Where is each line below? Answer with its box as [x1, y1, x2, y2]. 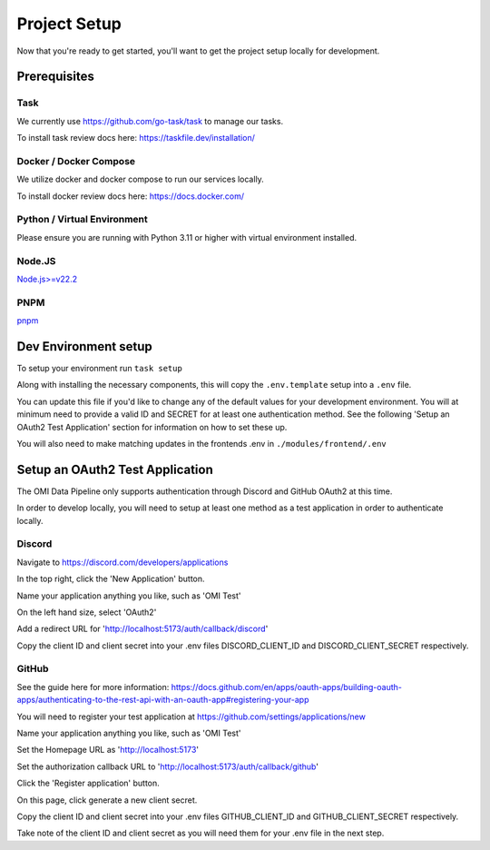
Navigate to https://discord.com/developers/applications [16, 557, 229, 568]
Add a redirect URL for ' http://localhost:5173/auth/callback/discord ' [16, 623, 269, 635]
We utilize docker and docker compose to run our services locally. [16, 173, 265, 185]
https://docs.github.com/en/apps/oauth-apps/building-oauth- [171, 681, 403, 692]
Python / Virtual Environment [16, 213, 149, 226]
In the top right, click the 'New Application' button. [16, 573, 205, 585]
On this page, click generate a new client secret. [16, 795, 198, 806]
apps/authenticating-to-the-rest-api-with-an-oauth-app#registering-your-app [16, 695, 309, 706]
